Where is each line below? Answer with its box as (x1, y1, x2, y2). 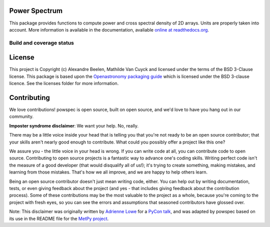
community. (9, 113, 33, 119)
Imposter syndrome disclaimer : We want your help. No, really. (9, 122, 139, 128)
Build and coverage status (9, 39, 74, 46)
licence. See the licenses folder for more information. (9, 80, 119, 86)
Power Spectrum (9, 6, 62, 15)
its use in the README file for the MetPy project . (9, 215, 109, 221)
